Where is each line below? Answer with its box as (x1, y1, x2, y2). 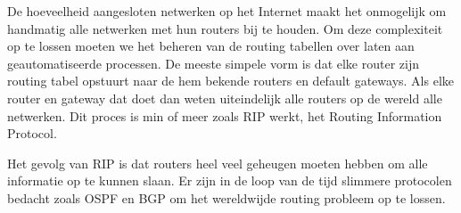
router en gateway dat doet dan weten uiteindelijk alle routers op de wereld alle (7, 88, 442, 107)
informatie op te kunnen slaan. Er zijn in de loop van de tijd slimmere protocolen (7, 171, 452, 190)
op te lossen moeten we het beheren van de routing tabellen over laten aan (7, 37, 415, 55)
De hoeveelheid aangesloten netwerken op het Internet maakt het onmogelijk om (7, 2, 447, 20)
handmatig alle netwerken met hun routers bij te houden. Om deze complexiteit (7, 19, 443, 37)
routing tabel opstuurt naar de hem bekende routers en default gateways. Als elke (7, 71, 455, 90)
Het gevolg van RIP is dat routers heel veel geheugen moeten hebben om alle (7, 153, 428, 172)
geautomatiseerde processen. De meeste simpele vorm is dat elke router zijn (7, 53, 419, 72)
